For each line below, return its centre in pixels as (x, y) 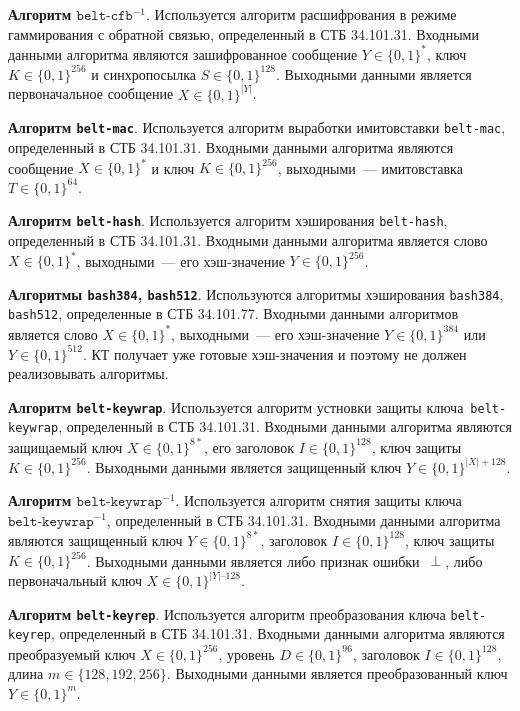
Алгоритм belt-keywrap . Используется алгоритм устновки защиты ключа (236, 406)
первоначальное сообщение (91, 93)
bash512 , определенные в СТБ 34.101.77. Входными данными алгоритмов (233, 313)
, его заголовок (248, 446)
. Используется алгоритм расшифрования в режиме (301, 14)
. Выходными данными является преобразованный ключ (337, 673)
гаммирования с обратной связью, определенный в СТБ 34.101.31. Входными (243, 33)
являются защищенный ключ (95, 539)
